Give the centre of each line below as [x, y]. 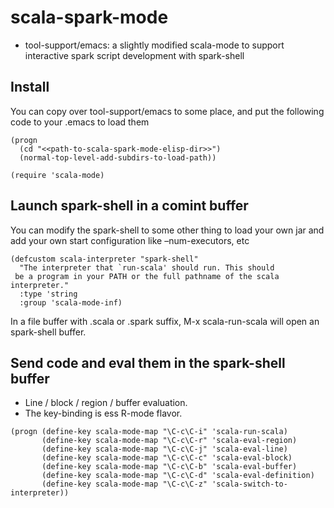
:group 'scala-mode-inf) [71, 302]
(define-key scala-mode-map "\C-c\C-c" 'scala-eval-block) [167, 458]
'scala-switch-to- [249, 484]
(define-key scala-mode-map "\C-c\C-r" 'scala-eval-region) [169, 441]
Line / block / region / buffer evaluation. [106, 403]
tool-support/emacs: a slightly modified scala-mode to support [154, 45]
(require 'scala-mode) [57, 175]
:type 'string [48, 294]
